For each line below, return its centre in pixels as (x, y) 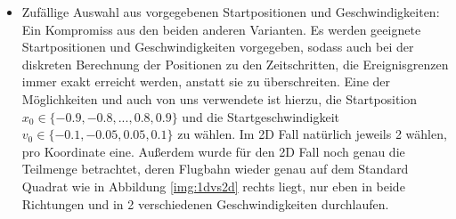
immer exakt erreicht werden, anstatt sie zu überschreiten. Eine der (206, 81)
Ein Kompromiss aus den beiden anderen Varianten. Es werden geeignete (221, 29)
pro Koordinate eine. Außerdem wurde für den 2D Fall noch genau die (213, 151)
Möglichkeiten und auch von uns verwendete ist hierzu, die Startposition (220, 98)
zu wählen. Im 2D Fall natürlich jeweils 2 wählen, (312, 134)
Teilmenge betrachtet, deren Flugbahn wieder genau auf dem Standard (215, 169)
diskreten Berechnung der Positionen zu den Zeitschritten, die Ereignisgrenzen (235, 64)
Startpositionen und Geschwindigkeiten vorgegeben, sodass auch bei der (218, 47)
